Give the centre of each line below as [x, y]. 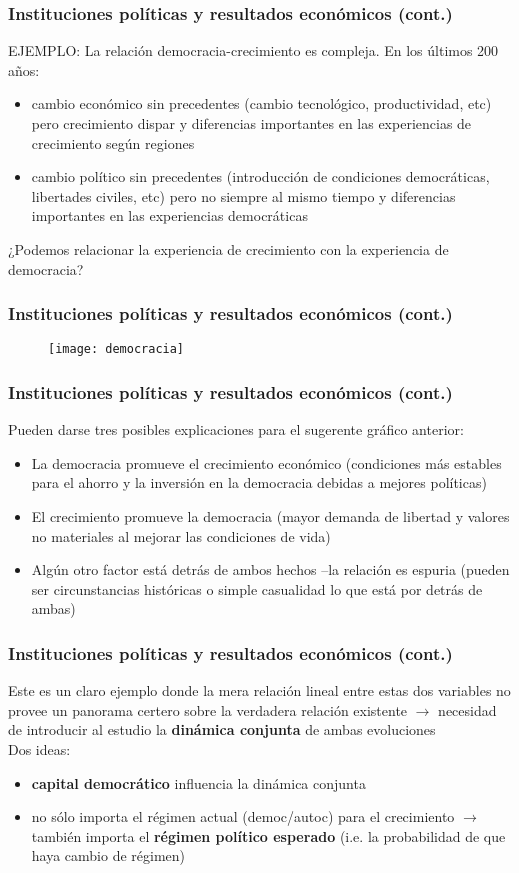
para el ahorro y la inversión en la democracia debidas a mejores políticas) [259, 482]
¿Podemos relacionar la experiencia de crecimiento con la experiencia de [228, 248]
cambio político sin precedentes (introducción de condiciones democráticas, [260, 176]
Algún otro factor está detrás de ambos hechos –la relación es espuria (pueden [270, 569]
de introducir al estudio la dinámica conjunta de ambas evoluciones [222, 729]
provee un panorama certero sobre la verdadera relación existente [208, 709]
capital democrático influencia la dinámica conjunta [198, 782]
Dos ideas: [39, 749]
